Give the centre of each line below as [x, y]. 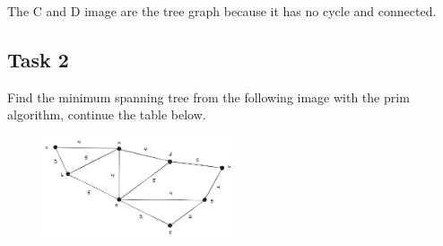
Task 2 [38, 59]
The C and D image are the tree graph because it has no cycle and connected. [222, 11]
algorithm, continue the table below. [107, 114]
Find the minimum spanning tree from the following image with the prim [208, 97]
